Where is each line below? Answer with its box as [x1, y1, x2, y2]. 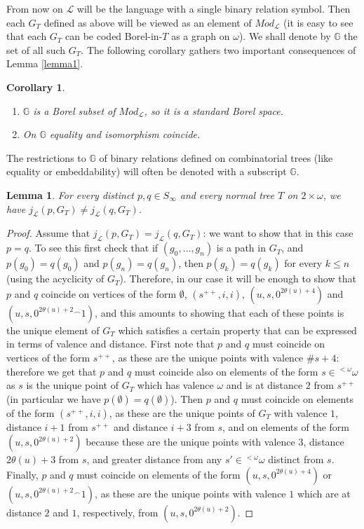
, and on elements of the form [222, 419, 349, 434]
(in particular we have [6, 391, 101, 406]
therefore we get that [6, 364, 97, 378]
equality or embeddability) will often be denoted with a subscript [6, 164, 287, 179]
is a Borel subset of [33, 103, 116, 118]
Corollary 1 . [6, 79, 65, 94]
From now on [6, 1, 63, 15]
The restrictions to [6, 150, 86, 165]
